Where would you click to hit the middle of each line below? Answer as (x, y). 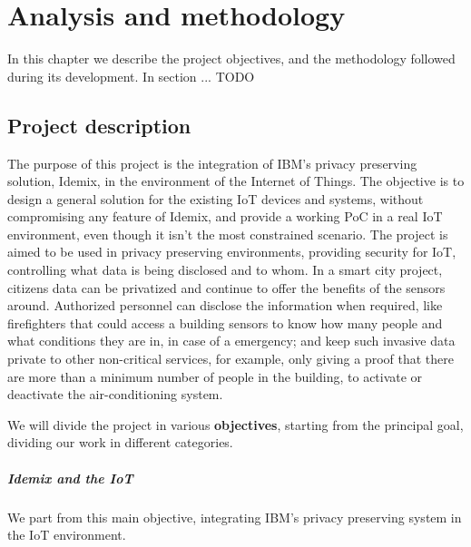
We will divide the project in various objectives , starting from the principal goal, (235, 424)
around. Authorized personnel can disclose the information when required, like (225, 305)
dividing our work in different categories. (120, 442)
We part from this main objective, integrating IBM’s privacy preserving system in (235, 517)
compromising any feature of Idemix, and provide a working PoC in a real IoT (225, 216)
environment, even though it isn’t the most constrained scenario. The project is (228, 234)
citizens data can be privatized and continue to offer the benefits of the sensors (226, 287)
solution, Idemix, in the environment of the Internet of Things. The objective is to (236, 181)
